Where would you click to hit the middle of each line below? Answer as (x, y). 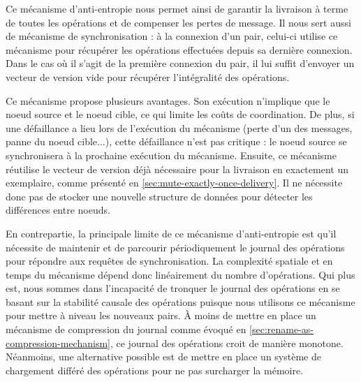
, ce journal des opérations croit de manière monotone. (227, 343)
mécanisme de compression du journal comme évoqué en (126, 329)
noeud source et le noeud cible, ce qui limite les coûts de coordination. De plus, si (180, 114)
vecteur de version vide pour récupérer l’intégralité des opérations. (148, 76)
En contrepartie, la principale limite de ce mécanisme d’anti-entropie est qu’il (171, 233)
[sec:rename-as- (282, 329)
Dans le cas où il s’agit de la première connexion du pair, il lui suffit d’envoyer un (180, 63)
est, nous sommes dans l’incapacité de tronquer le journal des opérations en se (173, 288)
